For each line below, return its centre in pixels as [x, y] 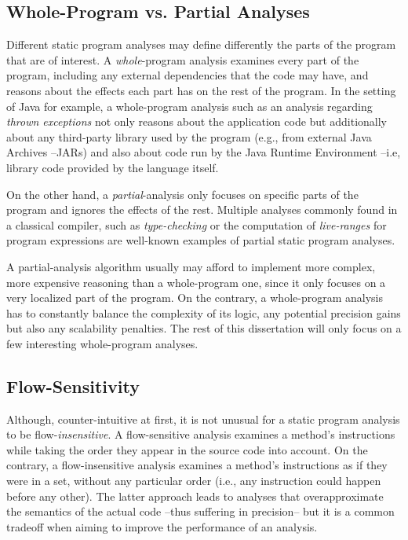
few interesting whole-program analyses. [102, 343]
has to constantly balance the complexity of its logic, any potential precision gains [204, 312]
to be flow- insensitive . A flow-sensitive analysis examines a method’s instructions [201, 434]
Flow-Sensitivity [73, 386]
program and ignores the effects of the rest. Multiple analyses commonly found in [202, 209]
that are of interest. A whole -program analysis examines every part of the [183, 59]
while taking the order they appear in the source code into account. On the [187, 449]
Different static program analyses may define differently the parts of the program [201, 44]
